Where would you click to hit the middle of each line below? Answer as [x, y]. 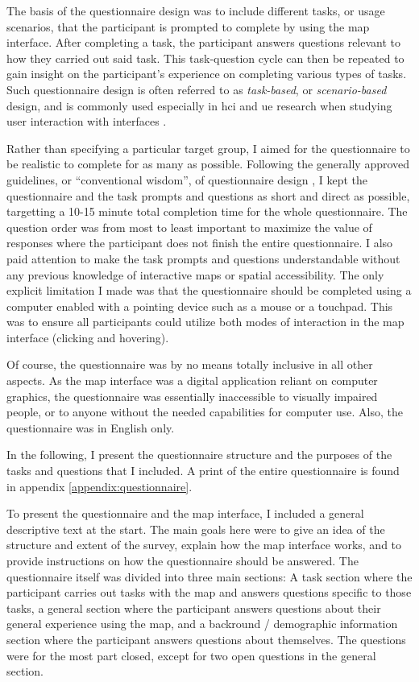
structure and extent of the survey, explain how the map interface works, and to [204, 545]
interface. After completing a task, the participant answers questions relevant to [204, 42]
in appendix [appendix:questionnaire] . [100, 486]
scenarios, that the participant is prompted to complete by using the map [188, 26]
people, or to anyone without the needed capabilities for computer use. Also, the [205, 412]
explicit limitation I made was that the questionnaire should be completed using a [209, 290]
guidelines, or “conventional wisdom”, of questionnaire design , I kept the [187, 179]
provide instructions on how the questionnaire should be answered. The [183, 560]
